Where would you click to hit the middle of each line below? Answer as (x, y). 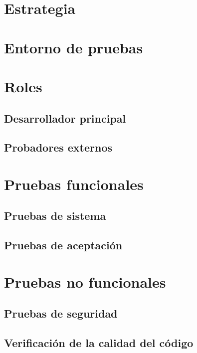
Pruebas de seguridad (61, 313)
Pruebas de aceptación (63, 245)
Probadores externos (58, 147)
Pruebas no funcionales (85, 281)
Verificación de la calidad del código (99, 343)
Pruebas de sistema (55, 216)
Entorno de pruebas (74, 47)
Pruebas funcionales (74, 184)
